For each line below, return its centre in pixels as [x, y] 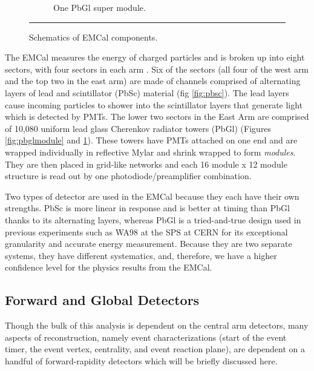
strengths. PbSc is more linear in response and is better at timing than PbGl [147, 208]
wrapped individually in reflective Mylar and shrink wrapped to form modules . [150, 152]
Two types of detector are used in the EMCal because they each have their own [152, 196]
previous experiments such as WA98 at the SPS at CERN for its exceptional [146, 231]
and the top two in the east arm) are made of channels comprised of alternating [153, 81]
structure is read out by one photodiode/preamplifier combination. [128, 176]
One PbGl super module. [100, 7]
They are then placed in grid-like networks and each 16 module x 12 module [146, 164]
